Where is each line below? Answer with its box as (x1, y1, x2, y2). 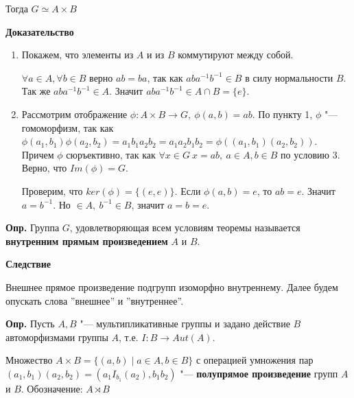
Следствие (5, 257, 51, 271)
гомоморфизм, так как (21, 120, 114, 134)
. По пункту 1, (252, 106, 313, 121)
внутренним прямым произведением (5, 233, 168, 248)
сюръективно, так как (66, 147, 156, 161)
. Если (174, 183, 201, 198)
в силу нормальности (245, 70, 333, 84)
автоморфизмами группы (5, 329, 108, 344)
